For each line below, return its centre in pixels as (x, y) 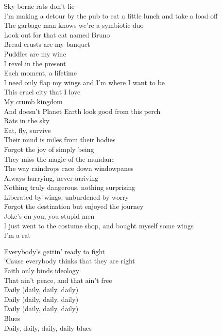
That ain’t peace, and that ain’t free (58, 280)
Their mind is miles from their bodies (60, 140)
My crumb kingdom (33, 101)
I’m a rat (17, 235)
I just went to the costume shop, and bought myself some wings (99, 225)
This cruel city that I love (42, 92)
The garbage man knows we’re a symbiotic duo (74, 25)
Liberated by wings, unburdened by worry (67, 196)
